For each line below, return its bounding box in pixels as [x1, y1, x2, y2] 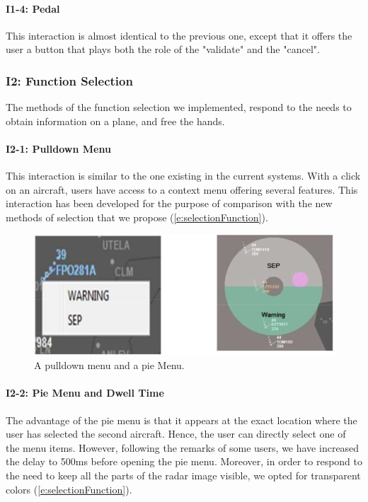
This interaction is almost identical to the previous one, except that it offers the [6, 28, 352, 42]
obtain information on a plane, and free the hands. [6, 113, 225, 128]
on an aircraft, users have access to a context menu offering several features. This [6, 182, 358, 197]
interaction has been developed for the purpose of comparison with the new [6, 196, 333, 211]
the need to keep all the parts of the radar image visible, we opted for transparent [6, 467, 361, 482]
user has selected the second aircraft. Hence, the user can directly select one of [6, 426, 346, 441]
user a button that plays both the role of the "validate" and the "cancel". [6, 42, 320, 57]
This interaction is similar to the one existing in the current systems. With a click [6, 168, 361, 183]
